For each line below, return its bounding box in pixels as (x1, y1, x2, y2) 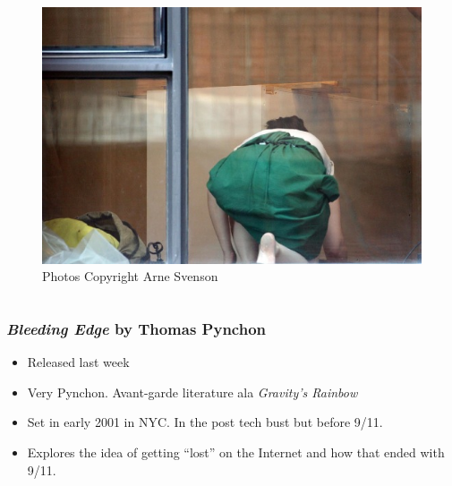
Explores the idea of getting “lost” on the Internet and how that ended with (27, 442, 445, 461)
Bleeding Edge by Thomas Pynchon (6, 317, 267, 339)
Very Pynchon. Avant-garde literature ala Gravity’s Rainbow (27, 382, 358, 401)
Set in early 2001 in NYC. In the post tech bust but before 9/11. (27, 413, 383, 431)
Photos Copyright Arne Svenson (42, 267, 218, 286)
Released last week (27, 353, 130, 371)
